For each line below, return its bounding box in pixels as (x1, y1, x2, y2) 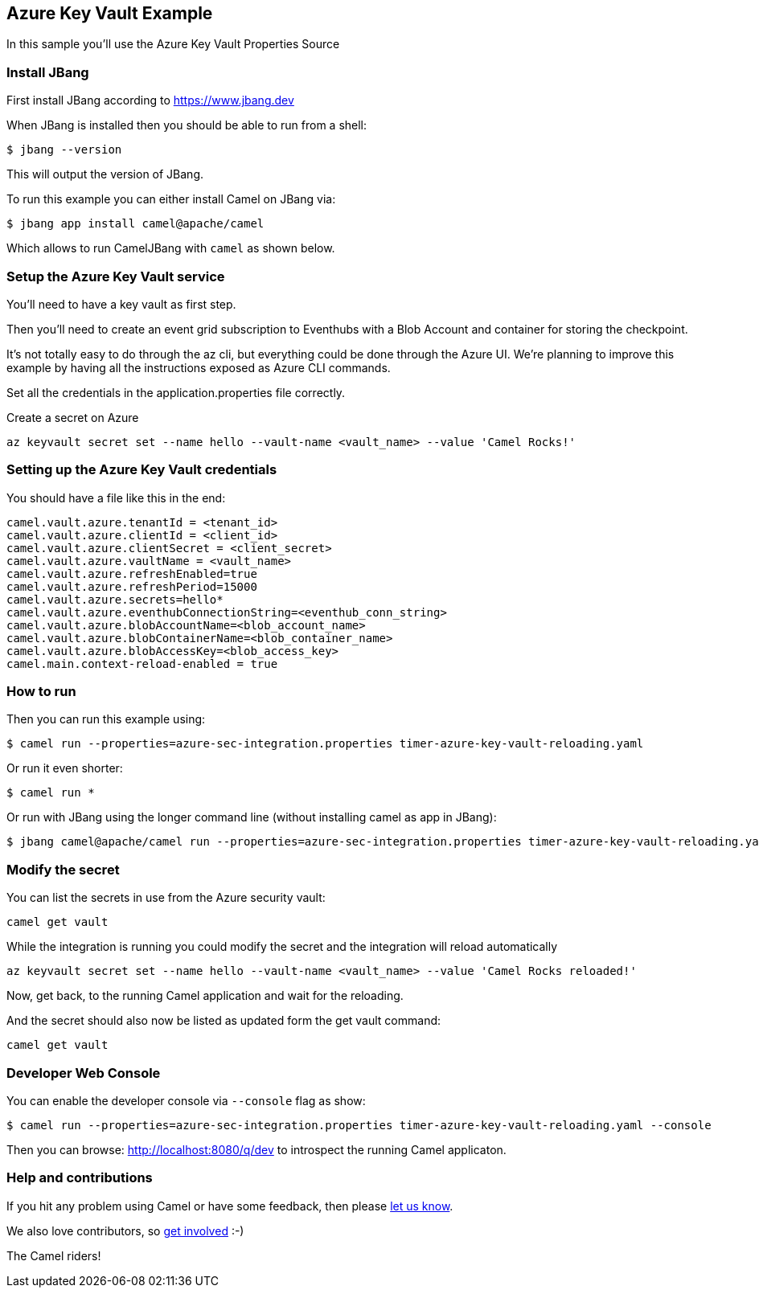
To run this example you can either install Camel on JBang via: (6, 192, 336, 207)
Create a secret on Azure (6, 410, 139, 424)
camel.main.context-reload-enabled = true (6, 657, 278, 670)
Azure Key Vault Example (6, 3, 213, 23)
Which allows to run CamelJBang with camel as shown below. (6, 241, 335, 256)
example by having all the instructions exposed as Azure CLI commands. (6, 360, 391, 375)
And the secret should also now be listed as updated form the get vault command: (6, 1013, 441, 1028)
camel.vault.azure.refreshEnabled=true (6, 567, 257, 580)
